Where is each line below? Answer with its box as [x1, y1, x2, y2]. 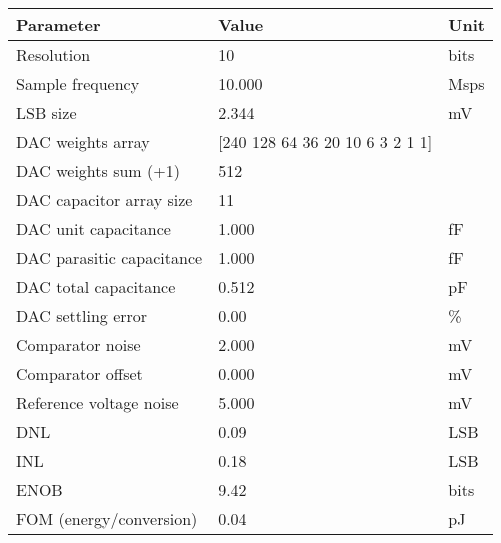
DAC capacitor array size [16, 188, 193, 211]
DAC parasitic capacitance [16, 246, 203, 269]
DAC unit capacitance [16, 217, 171, 240]
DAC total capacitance [16, 275, 176, 298]
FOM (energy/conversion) [16, 507, 198, 530]
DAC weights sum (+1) [16, 159, 180, 182]
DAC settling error [16, 304, 148, 327]
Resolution [16, 43, 91, 66]
